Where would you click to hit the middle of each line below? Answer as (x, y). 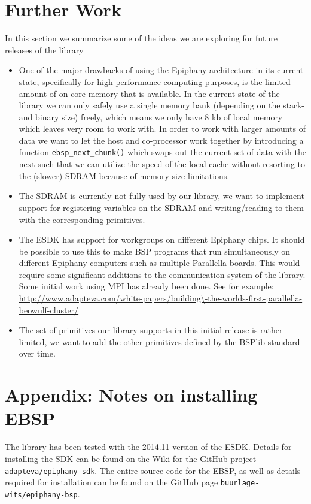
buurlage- (240, 483)
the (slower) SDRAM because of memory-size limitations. (124, 175)
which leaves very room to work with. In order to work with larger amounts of (162, 129)
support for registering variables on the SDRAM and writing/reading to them (161, 207)
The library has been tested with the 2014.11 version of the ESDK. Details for (148, 447)
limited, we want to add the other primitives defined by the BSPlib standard (159, 341)
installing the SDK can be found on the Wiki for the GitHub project (131, 458)
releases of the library (44, 49)
